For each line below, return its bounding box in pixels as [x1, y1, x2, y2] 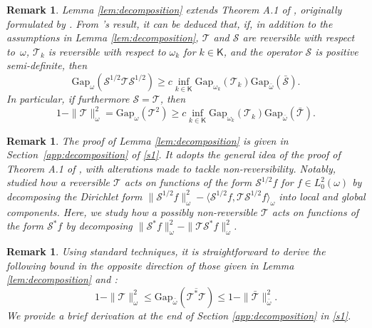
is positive [315, 43, 358, 58]
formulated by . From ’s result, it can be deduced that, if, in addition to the [6, 16, 333, 31]
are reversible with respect [242, 30, 355, 45]
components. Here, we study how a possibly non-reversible [6, 204, 257, 219]
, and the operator [223, 43, 302, 58]
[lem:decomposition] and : [6, 272, 118, 287]
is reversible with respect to [48, 43, 166, 58]
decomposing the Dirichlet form [6, 188, 143, 203]
